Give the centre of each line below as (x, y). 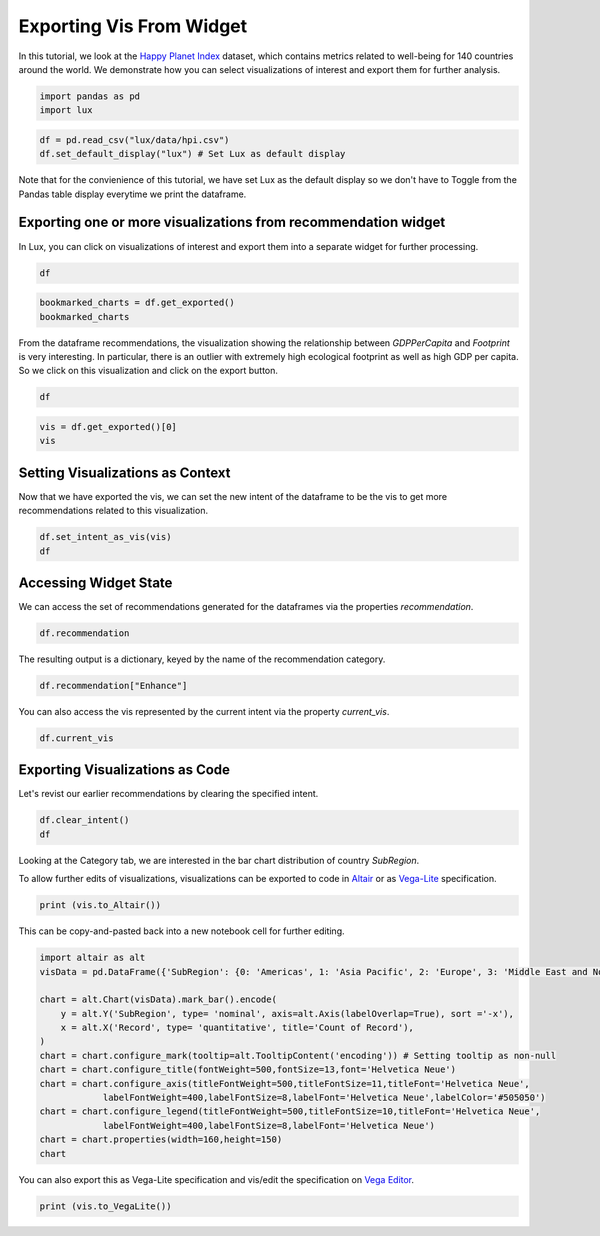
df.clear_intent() (84, 820)
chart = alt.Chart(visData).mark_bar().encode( (158, 999)
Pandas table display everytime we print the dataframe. (132, 194)
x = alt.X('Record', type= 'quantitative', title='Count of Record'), (237, 1028)
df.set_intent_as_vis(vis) (105, 537)
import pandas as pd (89, 96)
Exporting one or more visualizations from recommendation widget (232, 222)
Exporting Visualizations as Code (124, 770)
